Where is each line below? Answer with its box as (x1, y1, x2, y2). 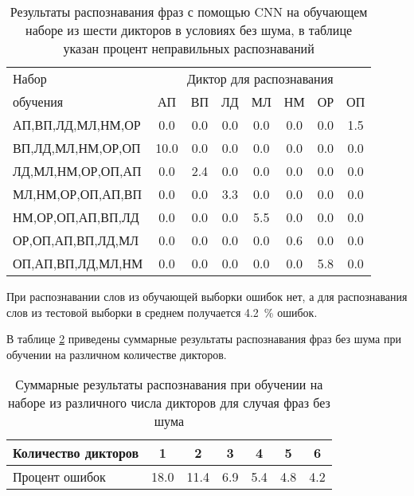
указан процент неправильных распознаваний (63, 39, 314, 57)
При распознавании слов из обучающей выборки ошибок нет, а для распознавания (6, 288, 408, 304)
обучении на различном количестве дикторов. (6, 346, 227, 362)
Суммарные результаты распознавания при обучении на (15, 375, 323, 394)
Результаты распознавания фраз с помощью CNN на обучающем (10, 2, 368, 21)
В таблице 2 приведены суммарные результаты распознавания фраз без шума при (6, 330, 401, 347)
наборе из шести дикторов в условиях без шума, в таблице (25, 21, 353, 39)
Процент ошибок (13, 467, 106, 486)
